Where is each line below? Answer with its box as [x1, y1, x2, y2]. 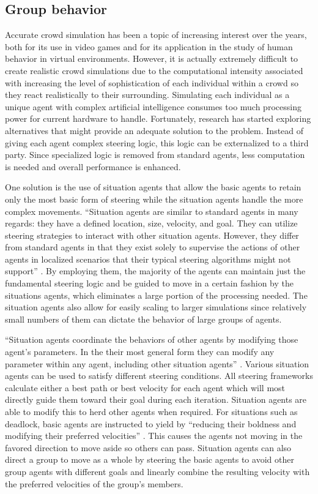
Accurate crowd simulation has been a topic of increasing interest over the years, [5, 28, 307, 41]
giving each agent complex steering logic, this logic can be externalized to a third [5, 136, 309, 149]
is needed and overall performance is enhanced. [5, 160, 181, 173]
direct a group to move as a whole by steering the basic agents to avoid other [5, 453, 294, 466]
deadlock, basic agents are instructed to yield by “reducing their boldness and [5, 417, 297, 430]
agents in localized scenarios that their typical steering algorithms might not [5, 252, 291, 265]
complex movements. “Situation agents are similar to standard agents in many [5, 204, 298, 217]
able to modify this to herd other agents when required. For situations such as [5, 405, 298, 418]
